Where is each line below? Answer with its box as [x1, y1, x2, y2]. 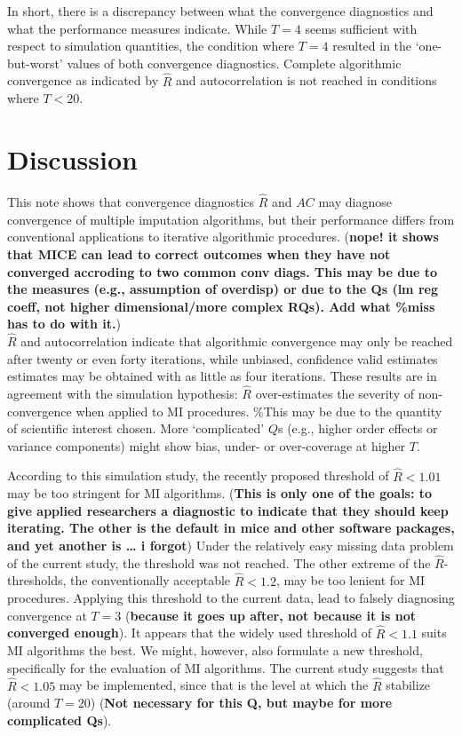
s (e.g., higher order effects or [277, 419, 438, 438]
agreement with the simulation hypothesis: [7, 384, 238, 403]
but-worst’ [7, 53, 63, 72]
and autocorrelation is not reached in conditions [176, 71, 437, 90]
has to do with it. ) [7, 314, 121, 333]
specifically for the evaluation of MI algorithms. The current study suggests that [7, 658, 444, 677]
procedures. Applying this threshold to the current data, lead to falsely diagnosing [7, 589, 455, 607]
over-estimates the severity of [255, 384, 415, 403]
